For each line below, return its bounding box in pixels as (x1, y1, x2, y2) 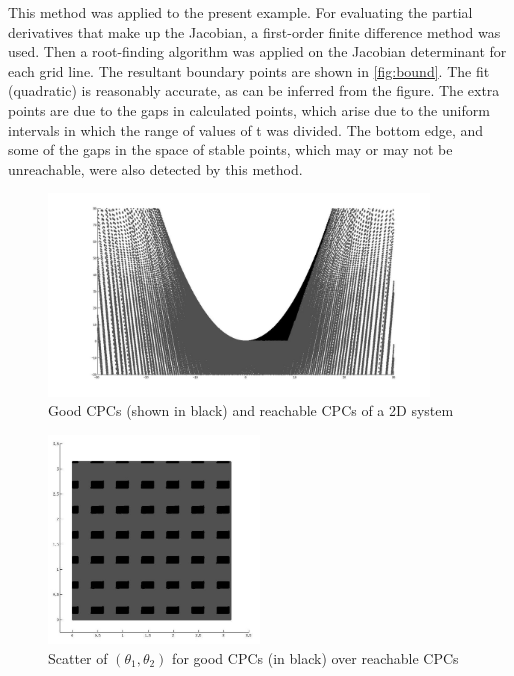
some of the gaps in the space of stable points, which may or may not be (8, 139, 453, 160)
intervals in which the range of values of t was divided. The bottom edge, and (8, 119, 484, 140)
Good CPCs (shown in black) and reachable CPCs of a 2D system (48, 400, 454, 421)
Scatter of (48, 647, 108, 668)
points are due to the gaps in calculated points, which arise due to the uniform (8, 99, 490, 120)
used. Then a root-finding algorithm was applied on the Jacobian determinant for (8, 41, 507, 62)
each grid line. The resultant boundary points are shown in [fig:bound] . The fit (8, 60, 490, 81)
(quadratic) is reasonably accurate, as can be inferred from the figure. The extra (8, 80, 500, 101)
